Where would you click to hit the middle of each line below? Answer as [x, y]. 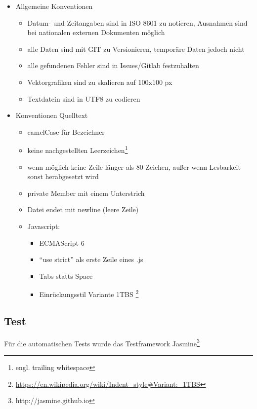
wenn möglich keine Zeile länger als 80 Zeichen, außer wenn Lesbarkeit [134, 167]
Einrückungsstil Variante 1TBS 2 [89, 293]
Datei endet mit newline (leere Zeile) [83, 209]
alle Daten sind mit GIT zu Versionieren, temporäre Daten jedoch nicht [136, 49]
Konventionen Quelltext [52, 115]
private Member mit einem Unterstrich [86, 193]
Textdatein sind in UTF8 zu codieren [84, 98]
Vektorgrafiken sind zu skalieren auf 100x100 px [100, 82]
